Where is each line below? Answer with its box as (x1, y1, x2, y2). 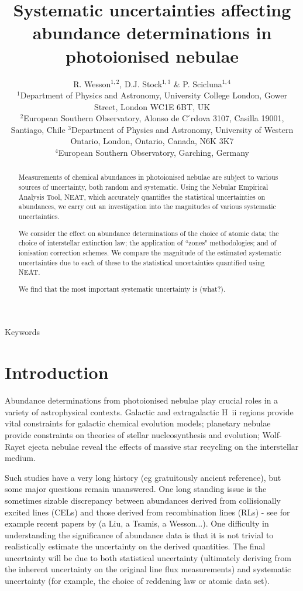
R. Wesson (73, 77, 111, 90)
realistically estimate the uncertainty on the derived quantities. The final (5, 540, 266, 552)
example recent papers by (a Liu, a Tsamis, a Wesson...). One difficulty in (5, 517, 269, 529)
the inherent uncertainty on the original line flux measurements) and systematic (5, 563, 291, 575)
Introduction (5, 360, 109, 384)
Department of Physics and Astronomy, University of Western (71, 123, 294, 135)
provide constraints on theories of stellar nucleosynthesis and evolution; (5, 428, 260, 440)
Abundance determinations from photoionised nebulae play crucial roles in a (5, 394, 278, 406)
